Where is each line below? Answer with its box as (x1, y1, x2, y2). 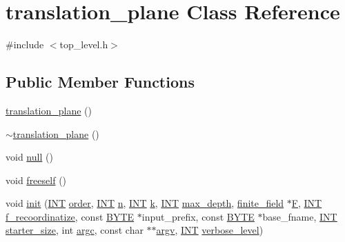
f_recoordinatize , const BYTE (6, 209, 135, 223)
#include (6, 37, 44, 52)
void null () (6, 150, 53, 164)
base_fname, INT (262, 209, 337, 223)
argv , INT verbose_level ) (156, 223, 264, 237)
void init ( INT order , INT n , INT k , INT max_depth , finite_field (6, 196, 284, 210)
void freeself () (6, 172, 67, 187)
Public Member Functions (6, 71, 195, 92)
